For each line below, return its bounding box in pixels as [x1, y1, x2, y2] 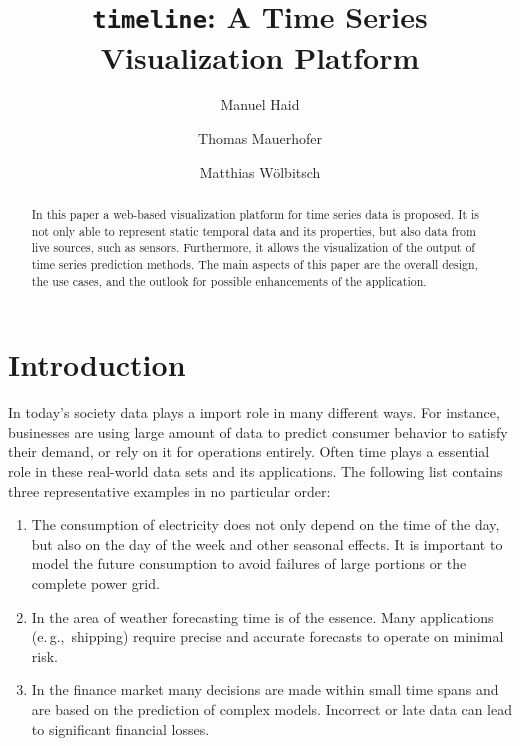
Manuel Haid [220, 94, 300, 115]
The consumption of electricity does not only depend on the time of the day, [31, 514, 500, 535]
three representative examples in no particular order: [8, 480, 331, 501]
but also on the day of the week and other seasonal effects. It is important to [31, 533, 503, 554]
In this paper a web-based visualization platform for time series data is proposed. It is [31, 206, 480, 223]
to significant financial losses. [31, 718, 210, 739]
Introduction [8, 344, 186, 385]
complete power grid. [31, 572, 160, 593]
